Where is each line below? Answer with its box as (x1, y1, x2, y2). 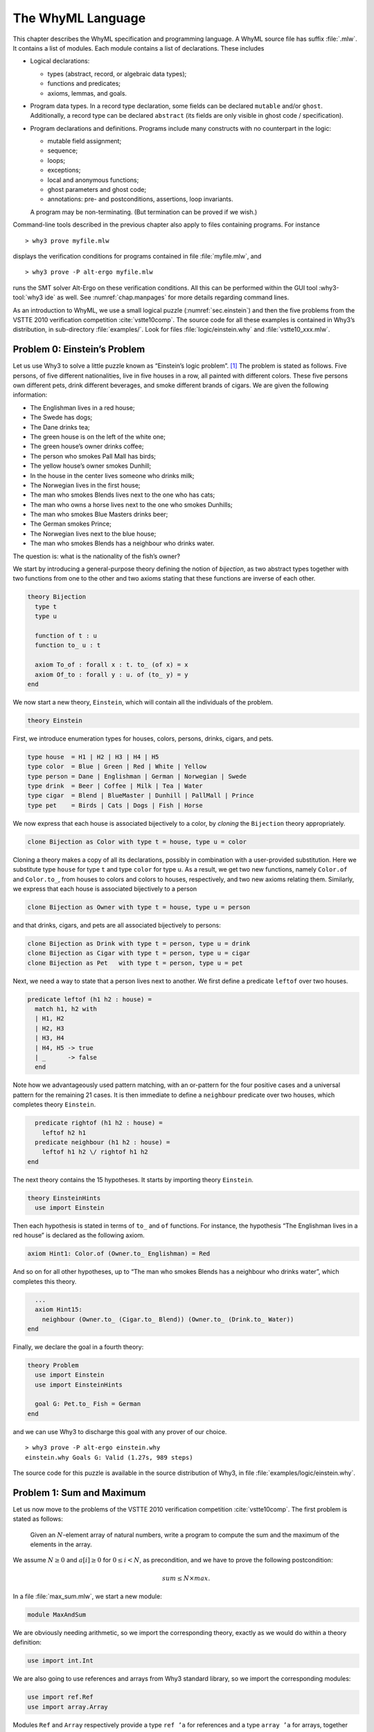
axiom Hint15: (35, 1306, 83, 1314)
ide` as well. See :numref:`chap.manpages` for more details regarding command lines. (44, 293, 290, 301)
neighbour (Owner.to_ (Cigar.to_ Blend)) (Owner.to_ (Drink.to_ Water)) (42, 1315, 294, 1323)
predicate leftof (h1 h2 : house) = (27, 995, 152, 1003)
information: (12, 391, 48, 399)
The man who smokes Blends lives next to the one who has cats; (30, 491, 215, 499)
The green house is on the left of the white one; (30, 432, 166, 441)
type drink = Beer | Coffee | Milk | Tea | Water (27, 782, 204, 790)
